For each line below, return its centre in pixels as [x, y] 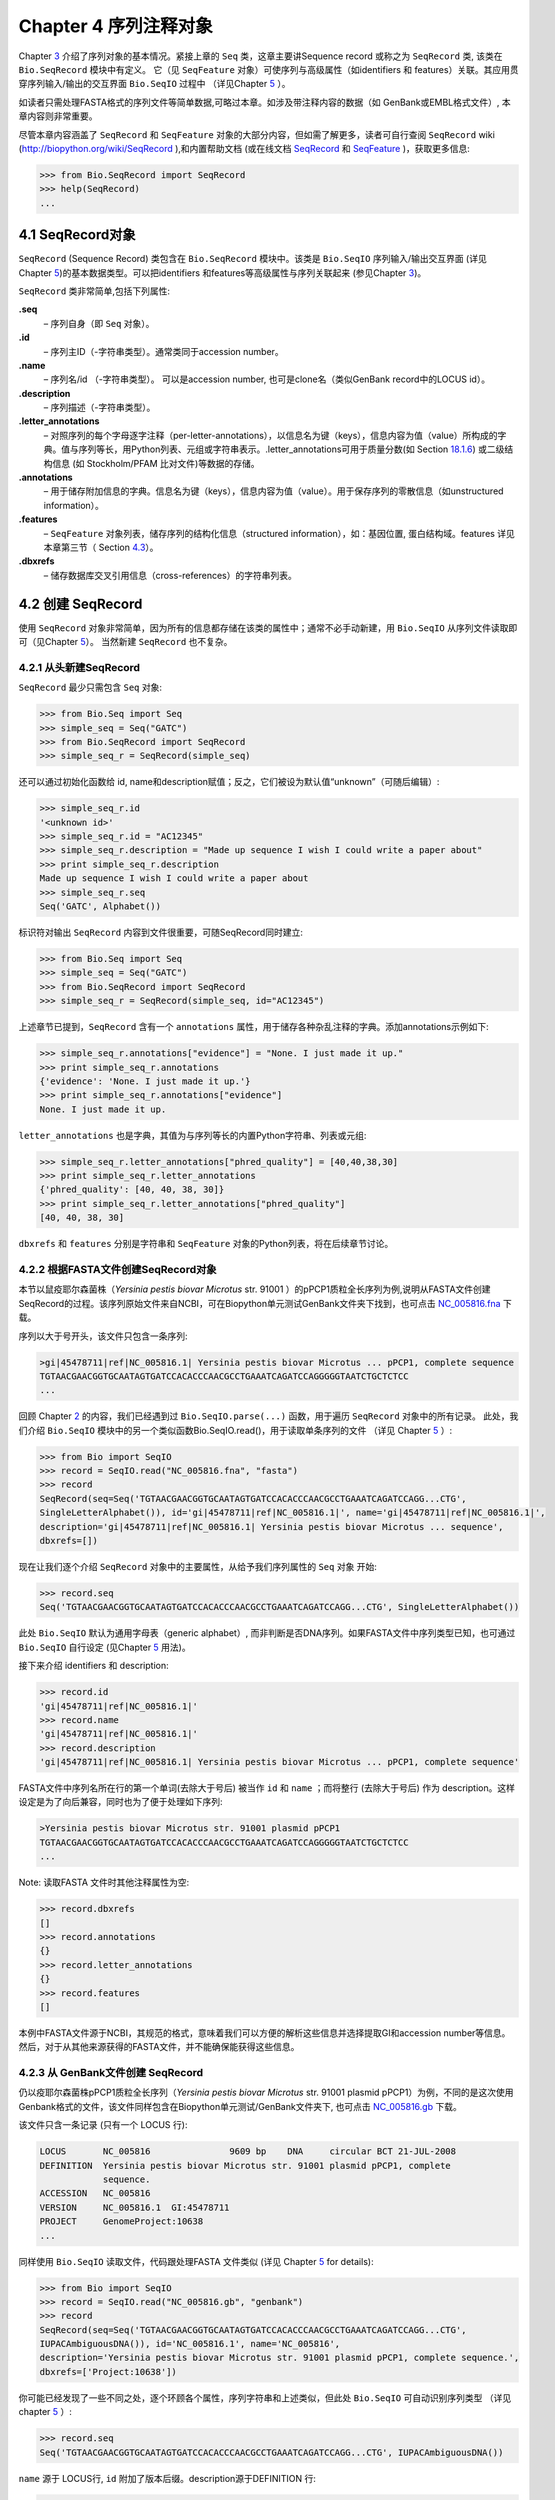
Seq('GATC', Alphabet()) [100, 906]
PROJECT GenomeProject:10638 [121, 2221]
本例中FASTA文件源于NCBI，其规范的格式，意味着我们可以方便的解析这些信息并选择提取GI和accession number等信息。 [264, 2032]
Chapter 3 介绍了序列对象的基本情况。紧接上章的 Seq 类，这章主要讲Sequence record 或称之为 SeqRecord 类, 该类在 [260, 56]
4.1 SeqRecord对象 [77, 235]
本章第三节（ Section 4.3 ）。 [101, 547]
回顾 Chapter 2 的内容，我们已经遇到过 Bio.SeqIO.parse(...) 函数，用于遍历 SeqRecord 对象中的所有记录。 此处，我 [268, 1416]
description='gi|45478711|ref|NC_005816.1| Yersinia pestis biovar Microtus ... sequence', [271, 1526]
